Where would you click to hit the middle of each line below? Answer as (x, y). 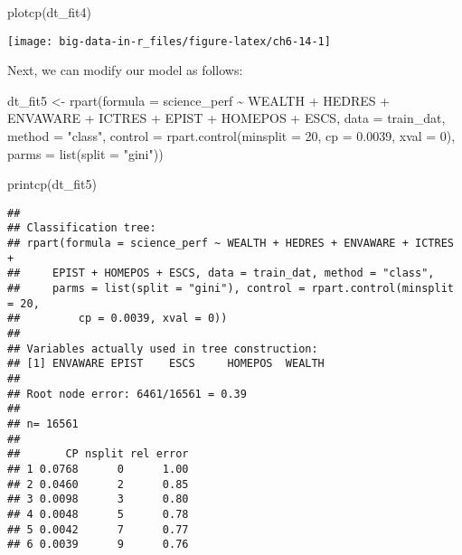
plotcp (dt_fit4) (49, 12)
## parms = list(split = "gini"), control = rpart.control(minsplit (231, 289)
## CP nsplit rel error (98, 454)
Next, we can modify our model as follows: (125, 70)
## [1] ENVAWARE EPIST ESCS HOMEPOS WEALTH (166, 364)
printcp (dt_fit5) (52, 184)
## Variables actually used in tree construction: (163, 348)
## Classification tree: (82, 228)
